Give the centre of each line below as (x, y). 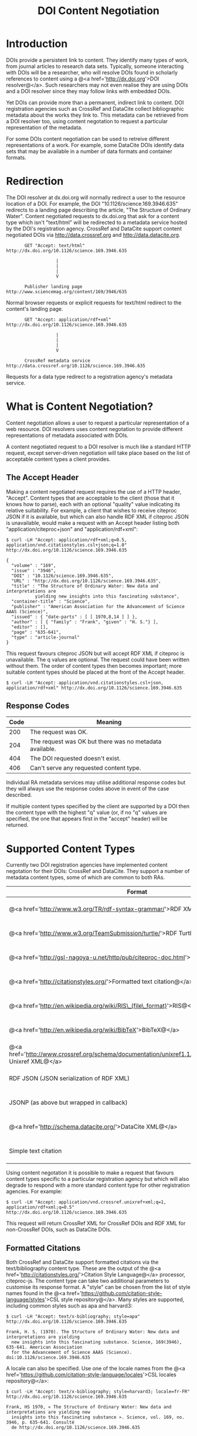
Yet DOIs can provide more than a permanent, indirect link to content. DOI (95, 102)
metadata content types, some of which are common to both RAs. (86, 877)
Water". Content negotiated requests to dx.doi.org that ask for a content (93, 216)
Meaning (109, 722)
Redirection (35, 181)
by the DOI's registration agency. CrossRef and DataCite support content (94, 228)
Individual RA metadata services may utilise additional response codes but (96, 782)
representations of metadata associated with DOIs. (67, 435)
